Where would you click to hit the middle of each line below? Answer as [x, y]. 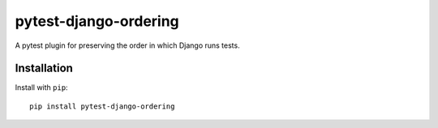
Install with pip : [41, 87]
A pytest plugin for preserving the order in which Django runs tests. [127, 45]
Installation [44, 68]
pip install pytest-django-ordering [102, 106]
